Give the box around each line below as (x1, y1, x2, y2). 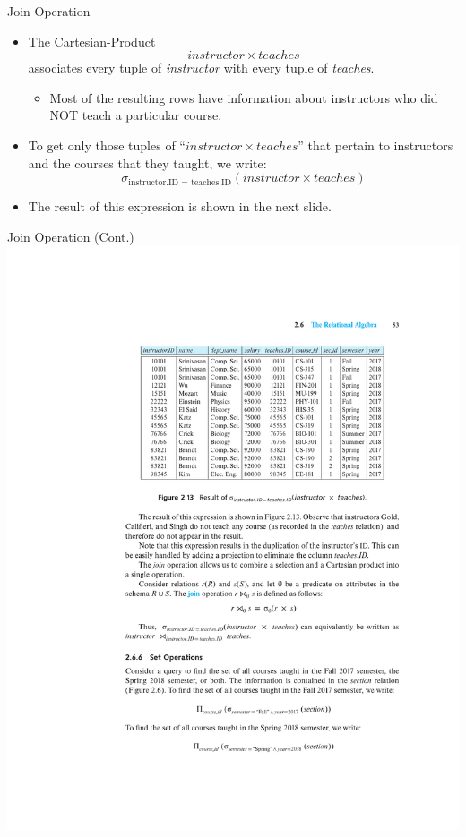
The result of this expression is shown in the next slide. (28, 197, 332, 216)
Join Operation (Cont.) (7, 226, 134, 245)
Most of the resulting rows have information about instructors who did (49, 88, 438, 107)
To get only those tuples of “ (28, 135, 186, 154)
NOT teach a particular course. (49, 106, 222, 124)
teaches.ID (191, 177, 231, 187)
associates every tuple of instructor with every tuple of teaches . (28, 58, 375, 77)
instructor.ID (128, 177, 179, 187)
